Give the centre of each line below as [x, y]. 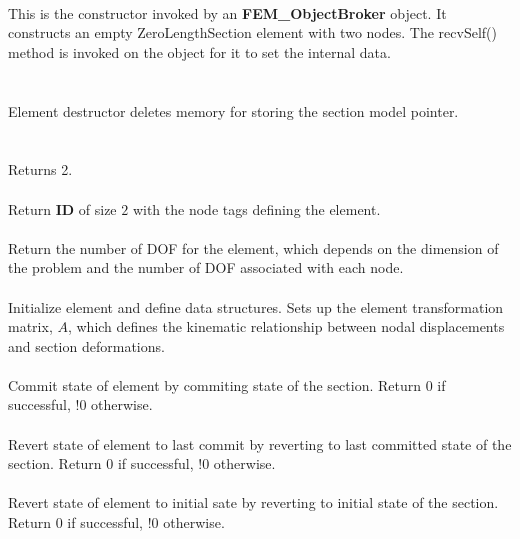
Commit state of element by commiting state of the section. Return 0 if [227, 384]
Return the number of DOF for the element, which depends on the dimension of [253, 247]
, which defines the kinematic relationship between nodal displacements [286, 326]
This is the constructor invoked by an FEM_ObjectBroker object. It [227, 12]
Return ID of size [62, 208]
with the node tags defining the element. [256, 208]
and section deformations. [86, 345]
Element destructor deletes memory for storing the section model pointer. [233, 110]
